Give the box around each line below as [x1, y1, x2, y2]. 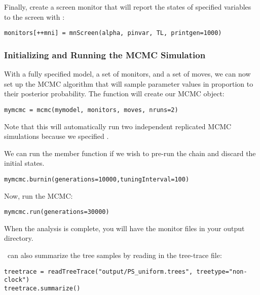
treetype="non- [196, 268, 247, 275]
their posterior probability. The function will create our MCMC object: [4, 88, 225, 99]
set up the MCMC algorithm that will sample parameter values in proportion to [4, 78, 253, 89]
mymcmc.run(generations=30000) [4, 208, 109, 216]
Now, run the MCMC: [4, 190, 73, 201]
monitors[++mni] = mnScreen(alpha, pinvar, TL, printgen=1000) [4, 29, 222, 37]
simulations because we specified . [4, 131, 109, 141]
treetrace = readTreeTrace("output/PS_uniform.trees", [4, 268, 193, 275]
